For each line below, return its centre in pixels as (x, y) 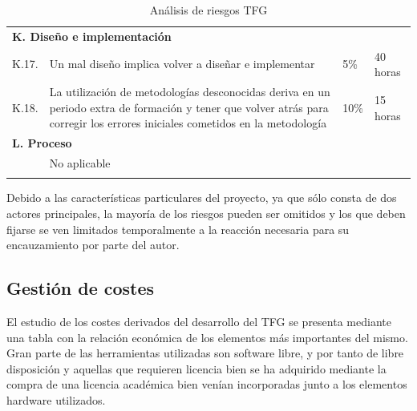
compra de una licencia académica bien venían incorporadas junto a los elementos (207, 384)
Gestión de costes (81, 288)
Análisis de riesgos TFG (208, 10)
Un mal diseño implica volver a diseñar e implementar (182, 64)
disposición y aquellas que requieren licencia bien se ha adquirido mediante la (196, 368)
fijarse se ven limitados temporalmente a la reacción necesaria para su (178, 229)
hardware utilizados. (56, 399)
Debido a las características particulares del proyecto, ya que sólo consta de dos (202, 197)
